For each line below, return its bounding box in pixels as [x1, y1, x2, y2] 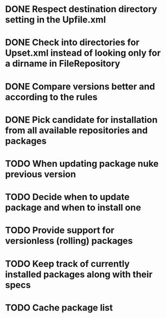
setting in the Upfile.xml [5, 14, 106, 25]
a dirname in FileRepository [5, 58, 120, 69]
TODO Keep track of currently [5, 258, 130, 269]
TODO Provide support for [5, 225, 115, 236]
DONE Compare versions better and [5, 81, 155, 92]
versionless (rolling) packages [5, 235, 133, 247]
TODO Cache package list [5, 302, 113, 313]
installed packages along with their [5, 269, 153, 280]
